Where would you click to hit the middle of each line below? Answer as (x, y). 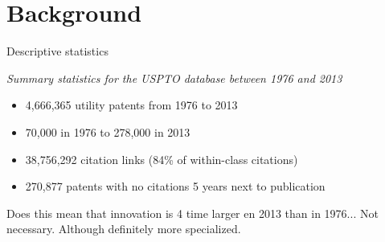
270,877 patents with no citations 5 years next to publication (175, 186)
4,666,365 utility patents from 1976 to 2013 (131, 105)
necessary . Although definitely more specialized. (124, 229)
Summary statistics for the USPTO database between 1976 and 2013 (174, 78)
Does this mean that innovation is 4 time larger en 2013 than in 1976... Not (192, 213)
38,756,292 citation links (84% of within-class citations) (162, 159)
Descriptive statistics (57, 51)
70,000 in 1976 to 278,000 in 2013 (108, 131)
